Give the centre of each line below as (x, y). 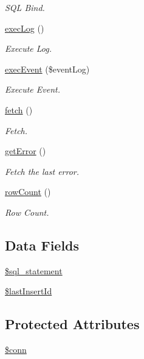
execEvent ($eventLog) (47, 69)
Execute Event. (33, 89)
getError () (26, 151)
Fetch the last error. (42, 171)
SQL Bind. (25, 7)
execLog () (25, 28)
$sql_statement (34, 270)
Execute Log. (29, 48)
